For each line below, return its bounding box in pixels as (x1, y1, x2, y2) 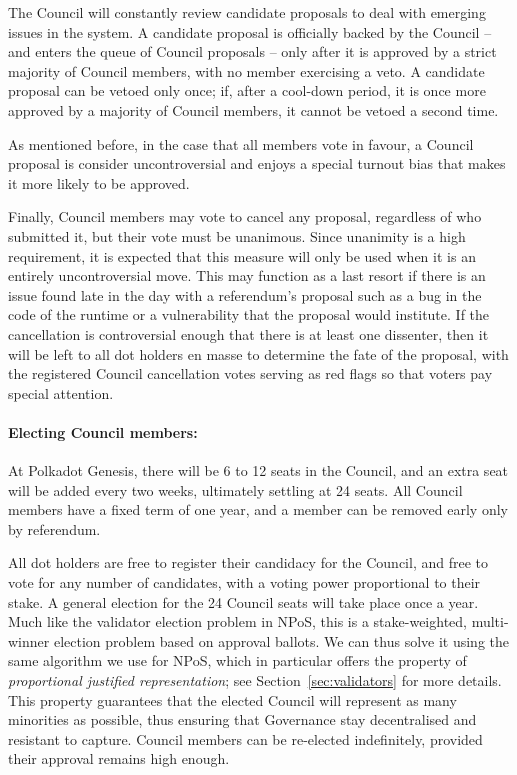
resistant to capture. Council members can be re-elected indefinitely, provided (8, 728, 483, 749)
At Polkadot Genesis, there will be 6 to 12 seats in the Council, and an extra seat (8, 460, 509, 481)
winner (8, 630, 50, 651)
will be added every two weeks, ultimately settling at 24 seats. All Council (8, 479, 463, 500)
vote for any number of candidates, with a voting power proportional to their (8, 572, 481, 593)
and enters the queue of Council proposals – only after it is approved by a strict (8, 41, 497, 62)
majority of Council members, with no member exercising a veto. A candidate (8, 60, 485, 81)
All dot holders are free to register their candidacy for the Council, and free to (8, 552, 488, 573)
